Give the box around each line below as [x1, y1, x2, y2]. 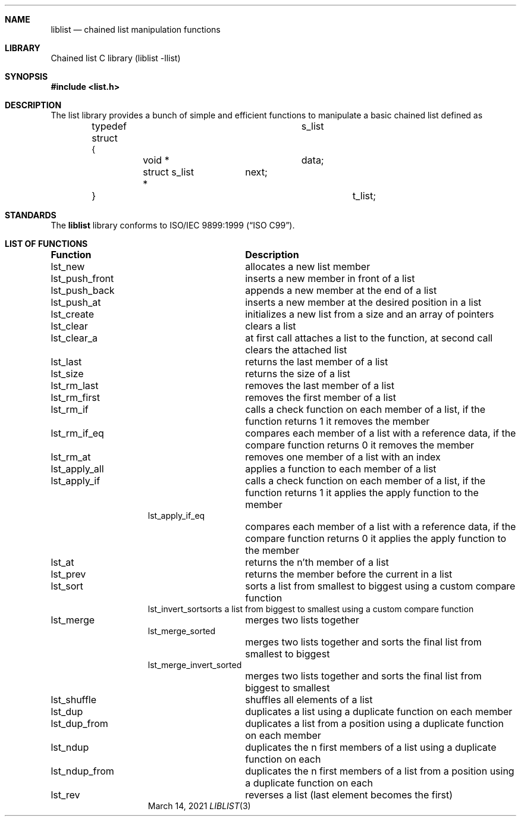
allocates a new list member [245, 261, 371, 272]
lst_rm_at [51, 451, 91, 463]
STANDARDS [5, 210, 57, 220]
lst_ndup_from [51, 765, 114, 777]
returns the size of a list [245, 368, 350, 380]
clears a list [245, 320, 296, 332]
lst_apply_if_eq [147, 510, 205, 521]
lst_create [51, 308, 95, 320]
